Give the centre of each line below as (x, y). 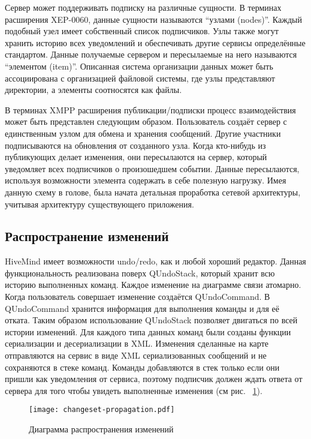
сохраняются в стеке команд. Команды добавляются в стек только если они (142, 367)
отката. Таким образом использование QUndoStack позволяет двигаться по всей (151, 320)
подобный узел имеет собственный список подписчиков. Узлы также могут (142, 31)
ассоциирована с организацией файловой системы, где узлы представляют (140, 78)
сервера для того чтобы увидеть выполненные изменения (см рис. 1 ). (134, 390)
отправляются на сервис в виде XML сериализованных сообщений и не (136, 355)
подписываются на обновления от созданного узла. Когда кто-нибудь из (135, 145)
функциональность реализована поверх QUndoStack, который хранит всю (140, 273)
